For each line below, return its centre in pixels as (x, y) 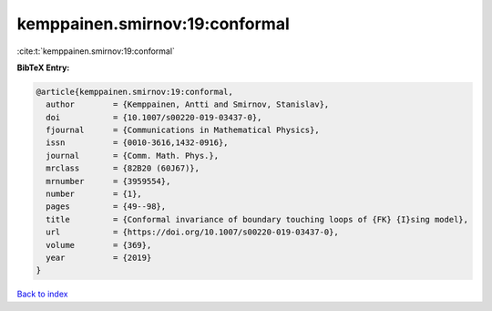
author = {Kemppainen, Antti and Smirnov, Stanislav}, (188, 104)
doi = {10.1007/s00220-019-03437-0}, (154, 117)
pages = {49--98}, (106, 207)
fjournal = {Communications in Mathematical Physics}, (183, 130)
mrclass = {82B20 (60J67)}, (123, 168)
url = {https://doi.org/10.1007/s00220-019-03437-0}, (192, 232)
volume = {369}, (99, 245)
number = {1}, (94, 194)
